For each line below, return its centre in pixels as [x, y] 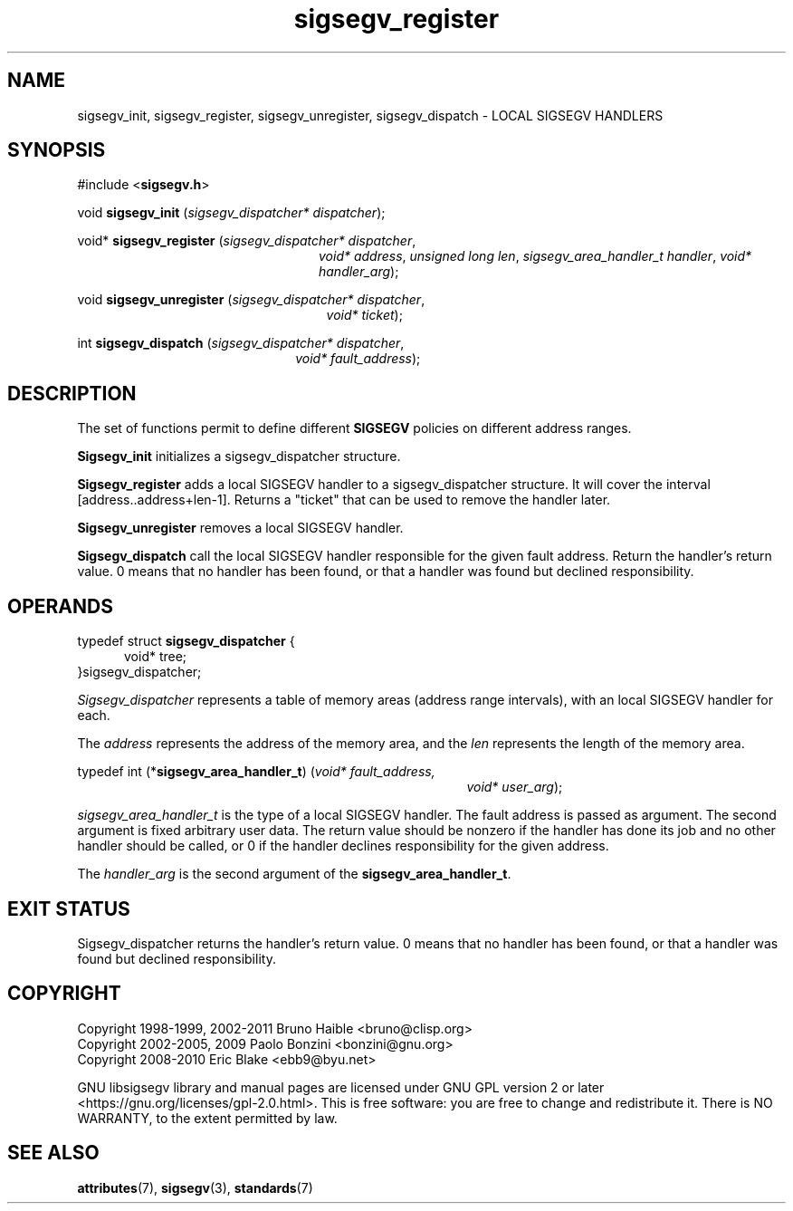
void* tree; [156, 657]
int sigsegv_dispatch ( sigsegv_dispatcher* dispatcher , [241, 343]
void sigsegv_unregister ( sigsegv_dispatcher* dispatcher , [251, 300]
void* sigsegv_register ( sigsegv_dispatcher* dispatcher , [247, 241]
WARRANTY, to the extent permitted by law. [207, 1118]
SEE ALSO [53, 1153]
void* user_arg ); [515, 787]
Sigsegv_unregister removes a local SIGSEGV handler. [240, 528]
